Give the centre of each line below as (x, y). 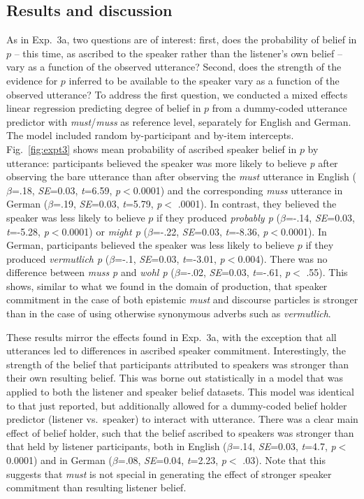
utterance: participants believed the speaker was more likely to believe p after (172, 162)
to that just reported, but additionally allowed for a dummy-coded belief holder (177, 405)
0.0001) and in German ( (59, 460)
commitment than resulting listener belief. (96, 487)
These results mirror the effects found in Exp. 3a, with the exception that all (172, 337)
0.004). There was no (283, 258)
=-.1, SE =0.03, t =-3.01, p (170, 258)
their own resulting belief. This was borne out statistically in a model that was (175, 378)
